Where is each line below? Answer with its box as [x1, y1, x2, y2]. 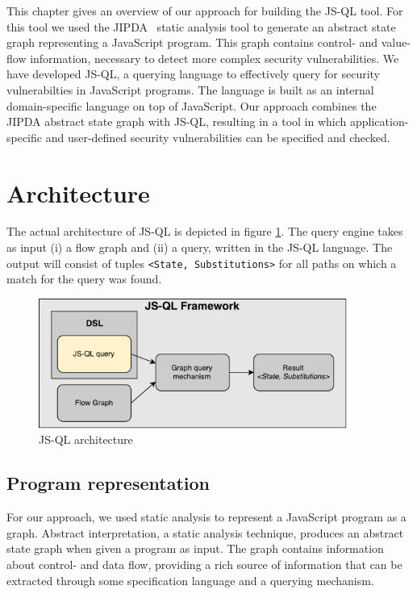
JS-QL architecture [39, 431, 133, 448]
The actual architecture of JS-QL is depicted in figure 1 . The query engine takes [6, 223, 403, 240]
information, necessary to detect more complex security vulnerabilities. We [30, 49, 399, 66]
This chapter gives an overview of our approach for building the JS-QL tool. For [6, 2, 403, 19]
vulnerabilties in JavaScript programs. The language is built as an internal [6, 81, 374, 98]
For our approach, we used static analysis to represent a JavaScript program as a [6, 508, 407, 525]
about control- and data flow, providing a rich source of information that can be [6, 556, 402, 573]
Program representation [6, 471, 210, 496]
